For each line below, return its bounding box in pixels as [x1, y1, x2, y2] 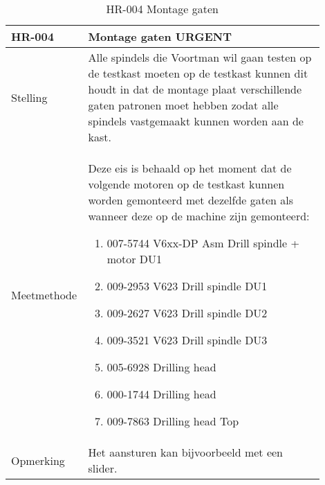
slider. [88, 460, 118, 476]
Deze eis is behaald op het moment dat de [88, 160, 292, 176]
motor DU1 [106, 251, 162, 267]
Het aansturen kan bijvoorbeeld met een [88, 444, 284, 460]
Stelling [11, 89, 48, 105]
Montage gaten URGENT [88, 28, 232, 44]
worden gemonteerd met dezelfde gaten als [88, 192, 294, 208]
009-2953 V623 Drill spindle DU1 [106, 278, 268, 294]
